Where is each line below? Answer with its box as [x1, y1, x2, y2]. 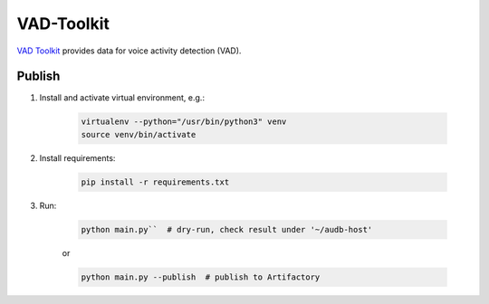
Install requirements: [39, 152, 116, 163]
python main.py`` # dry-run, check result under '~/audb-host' [81, 224, 373, 234]
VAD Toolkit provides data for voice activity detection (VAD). [16, 45, 242, 56]
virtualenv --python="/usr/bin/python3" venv [81, 117, 287, 127]
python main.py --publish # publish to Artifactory [81, 271, 321, 282]
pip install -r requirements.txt [81, 176, 230, 187]
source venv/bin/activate [81, 129, 197, 139]
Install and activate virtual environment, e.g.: [39, 92, 206, 103]
